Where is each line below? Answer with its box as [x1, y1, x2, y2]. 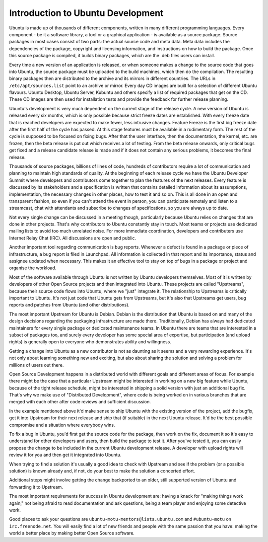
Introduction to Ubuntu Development [9, 7, 164, 18]
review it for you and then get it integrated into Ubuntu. [9, 452, 122, 458]
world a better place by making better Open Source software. [9, 530, 135, 536]
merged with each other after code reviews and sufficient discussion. [9, 399, 151, 405]
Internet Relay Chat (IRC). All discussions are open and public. [9, 235, 136, 241]
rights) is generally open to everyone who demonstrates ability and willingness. [9, 339, 171, 345]
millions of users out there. [9, 362, 64, 368]
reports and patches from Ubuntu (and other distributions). [9, 302, 130, 308]
